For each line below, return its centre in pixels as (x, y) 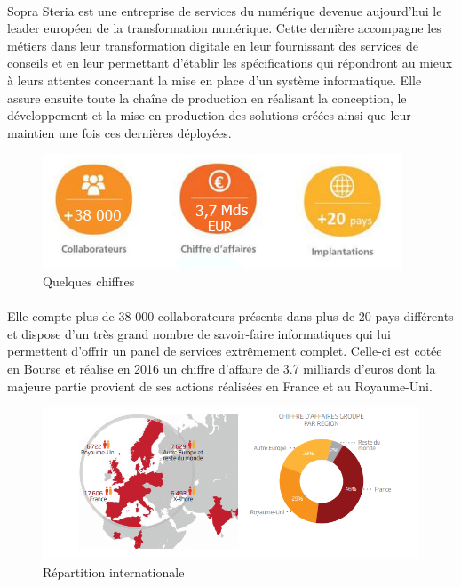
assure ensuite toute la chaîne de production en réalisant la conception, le (207, 97)
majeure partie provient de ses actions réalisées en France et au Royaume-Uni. (220, 386)
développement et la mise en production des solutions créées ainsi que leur (209, 115)
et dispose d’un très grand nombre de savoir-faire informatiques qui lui (199, 333)
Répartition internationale (114, 571)
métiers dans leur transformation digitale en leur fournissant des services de (213, 45)
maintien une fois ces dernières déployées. (119, 132)
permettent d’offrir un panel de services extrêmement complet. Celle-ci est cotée (225, 351)
